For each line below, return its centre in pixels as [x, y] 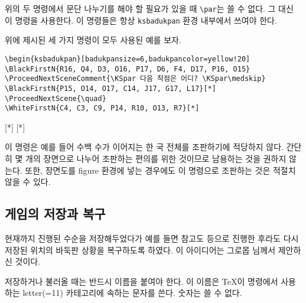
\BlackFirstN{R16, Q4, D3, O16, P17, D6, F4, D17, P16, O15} [128, 69]
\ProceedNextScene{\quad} [56, 98]
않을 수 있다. [28, 182]
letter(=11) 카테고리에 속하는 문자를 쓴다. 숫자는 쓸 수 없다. [132, 293]
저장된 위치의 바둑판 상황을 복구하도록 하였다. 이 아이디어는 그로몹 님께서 [140, 250]
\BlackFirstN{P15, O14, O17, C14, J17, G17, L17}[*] [110, 88]
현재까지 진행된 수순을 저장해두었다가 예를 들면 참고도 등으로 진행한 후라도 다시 [152, 238]
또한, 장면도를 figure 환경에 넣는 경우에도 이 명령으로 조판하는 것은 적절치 [160, 170]
